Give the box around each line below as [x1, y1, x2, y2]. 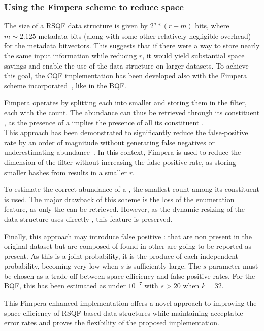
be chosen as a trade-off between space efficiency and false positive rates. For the [4, 270, 255, 281]
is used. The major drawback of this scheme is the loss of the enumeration [4, 193, 235, 204]
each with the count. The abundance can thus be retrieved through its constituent [4, 107, 260, 117]
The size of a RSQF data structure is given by [4, 20, 148, 31]
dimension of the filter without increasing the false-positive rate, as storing [4, 156, 236, 167]
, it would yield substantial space [142, 50, 245, 60]
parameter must [209, 260, 258, 271]
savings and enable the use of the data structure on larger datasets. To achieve [4, 60, 249, 71]
